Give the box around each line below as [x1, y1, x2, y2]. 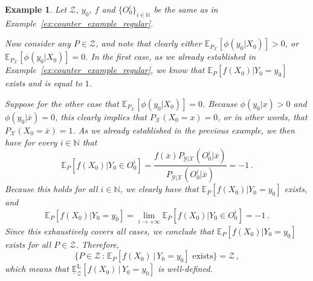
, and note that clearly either [95, 37, 202, 50]
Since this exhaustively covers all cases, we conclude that [5, 224, 214, 237]
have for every [5, 135, 57, 148]
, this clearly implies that [54, 110, 147, 123]
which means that [5, 262, 69, 275]
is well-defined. [158, 262, 213, 275]
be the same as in [153, 3, 218, 15]
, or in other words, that [218, 110, 308, 123]
